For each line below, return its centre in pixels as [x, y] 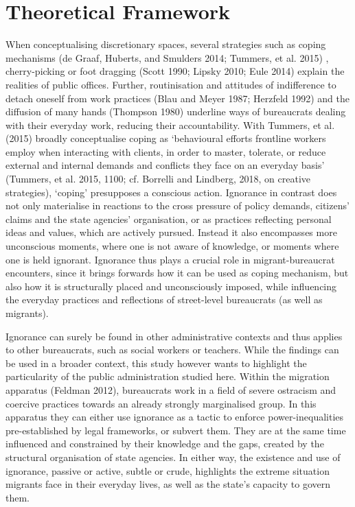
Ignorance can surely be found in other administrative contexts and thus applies [174, 336]
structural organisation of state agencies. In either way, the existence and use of [173, 457]
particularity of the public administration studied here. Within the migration [168, 376]
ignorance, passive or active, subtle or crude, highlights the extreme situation [168, 470]
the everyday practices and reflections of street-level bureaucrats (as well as [164, 299]
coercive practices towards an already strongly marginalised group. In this [161, 403]
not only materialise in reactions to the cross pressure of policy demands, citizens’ [177, 205]
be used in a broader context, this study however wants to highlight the [156, 363]
